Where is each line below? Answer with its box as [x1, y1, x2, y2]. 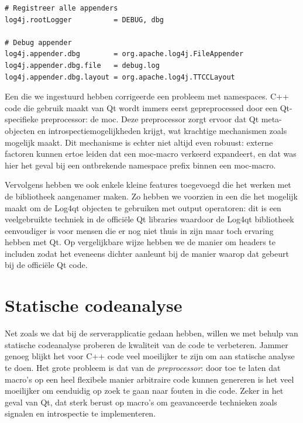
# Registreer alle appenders [5, 4, 118, 12]
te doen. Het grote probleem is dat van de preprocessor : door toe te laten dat [5, 361, 281, 373]
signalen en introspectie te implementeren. [5, 407, 156, 419]
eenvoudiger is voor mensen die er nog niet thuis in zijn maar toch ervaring [5, 224, 274, 236]
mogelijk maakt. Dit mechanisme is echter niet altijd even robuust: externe [5, 136, 273, 148]
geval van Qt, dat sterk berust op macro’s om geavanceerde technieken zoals [5, 396, 277, 408]
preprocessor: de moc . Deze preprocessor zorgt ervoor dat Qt [40, 113, 259, 125]
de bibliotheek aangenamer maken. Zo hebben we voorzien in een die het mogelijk [5, 190, 298, 202]
